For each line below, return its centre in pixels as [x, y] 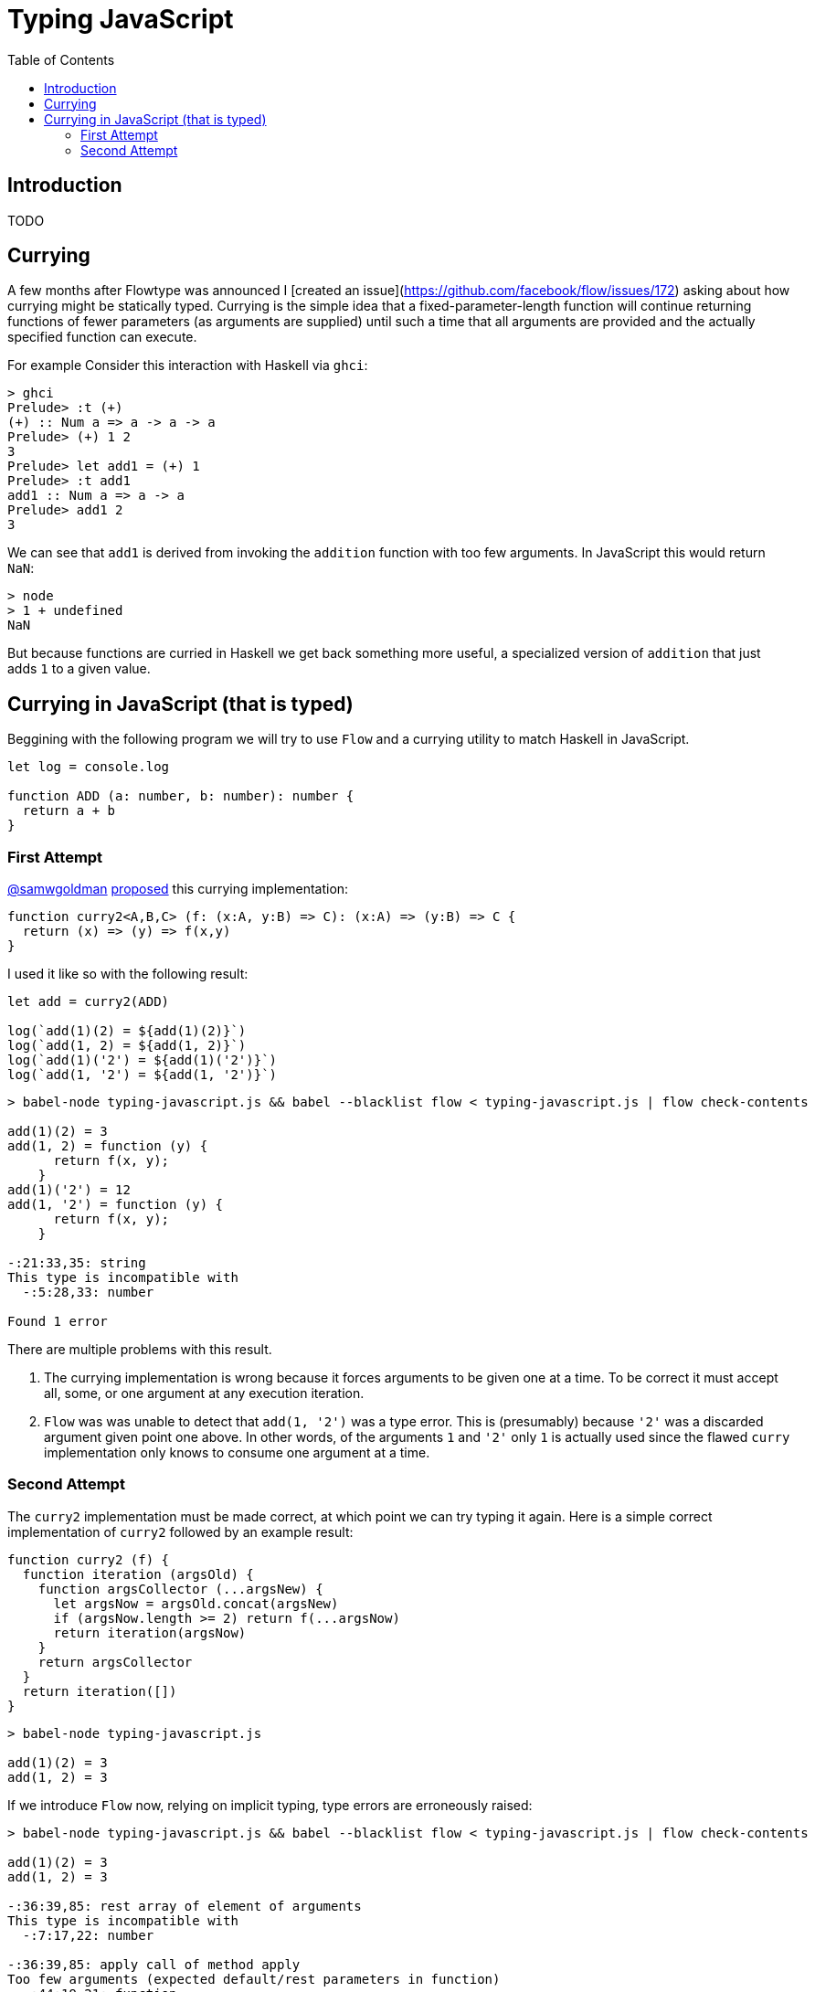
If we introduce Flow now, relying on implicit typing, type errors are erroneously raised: [270, 1805]
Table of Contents [61, 59]
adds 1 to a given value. [79, 669]
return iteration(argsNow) [150, 1632]
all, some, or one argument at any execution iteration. [204, 1393]
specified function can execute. [102, 337]
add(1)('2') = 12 [69, 1190]
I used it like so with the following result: [128, 974]
